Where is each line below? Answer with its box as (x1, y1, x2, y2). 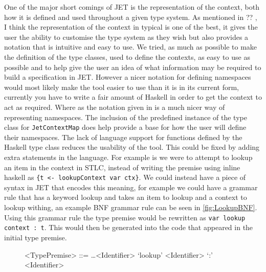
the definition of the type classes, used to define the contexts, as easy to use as (4, 51, 250, 62)
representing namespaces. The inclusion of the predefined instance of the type (4, 111, 247, 122)
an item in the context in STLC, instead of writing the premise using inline (4, 162, 240, 172)
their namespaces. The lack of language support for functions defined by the (4, 131, 242, 142)
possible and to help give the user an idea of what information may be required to (4, 61, 261, 72)
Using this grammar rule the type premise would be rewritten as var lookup (4, 212, 246, 222)
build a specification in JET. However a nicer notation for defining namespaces (4, 72, 251, 82)
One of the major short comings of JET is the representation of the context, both (4, 2, 260, 12)
